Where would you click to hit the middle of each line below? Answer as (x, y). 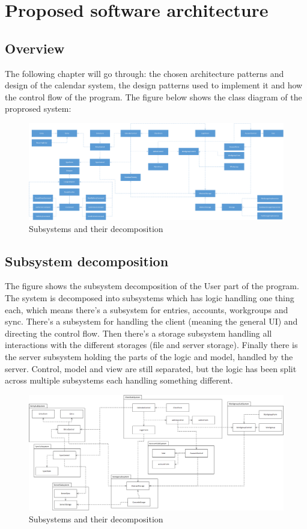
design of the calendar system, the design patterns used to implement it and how (154, 85)
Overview (35, 48)
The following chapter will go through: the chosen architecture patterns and (144, 73)
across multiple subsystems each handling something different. (119, 380)
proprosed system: (38, 109)
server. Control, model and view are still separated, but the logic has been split (151, 368)
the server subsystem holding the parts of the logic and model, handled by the (149, 356)
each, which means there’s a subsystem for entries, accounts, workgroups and (147, 309)
